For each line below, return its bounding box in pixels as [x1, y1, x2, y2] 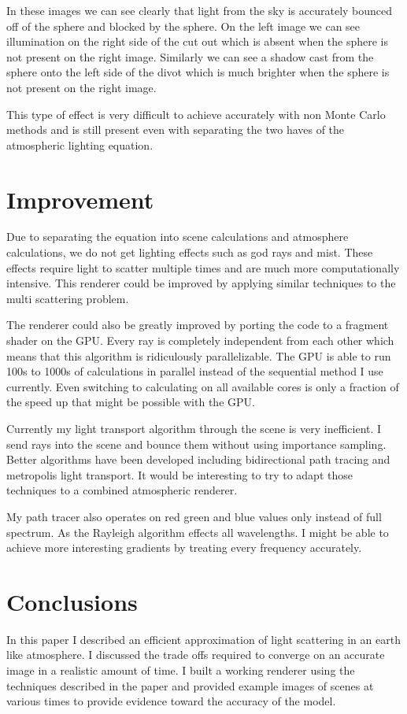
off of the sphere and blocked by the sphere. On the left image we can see [6, 17, 361, 34]
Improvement [6, 183, 154, 215]
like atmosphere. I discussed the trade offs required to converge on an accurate [6, 646, 385, 663]
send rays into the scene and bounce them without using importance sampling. [6, 435, 387, 452]
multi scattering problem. [6, 290, 129, 306]
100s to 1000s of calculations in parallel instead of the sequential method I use [6, 363, 383, 379]
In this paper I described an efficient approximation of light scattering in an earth [6, 631, 401, 647]
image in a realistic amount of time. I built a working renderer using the [6, 662, 355, 679]
